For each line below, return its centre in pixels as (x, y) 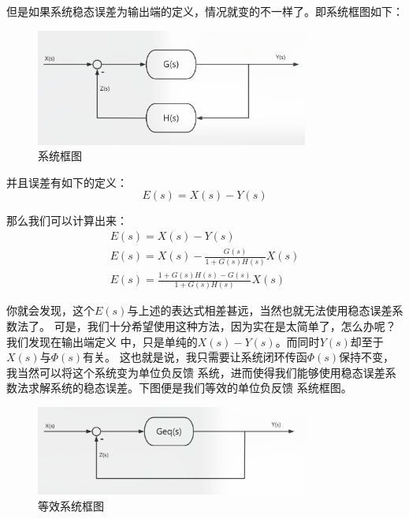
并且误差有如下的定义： (67, 182)
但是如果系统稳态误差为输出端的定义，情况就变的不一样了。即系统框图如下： (205, 11)
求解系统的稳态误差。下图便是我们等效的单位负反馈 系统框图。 (190, 388)
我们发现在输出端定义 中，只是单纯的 (102, 341)
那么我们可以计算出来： (67, 220)
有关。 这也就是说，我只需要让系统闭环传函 (195, 357)
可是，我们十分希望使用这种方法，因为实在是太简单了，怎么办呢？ (225, 325)
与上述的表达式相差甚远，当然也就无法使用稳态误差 (260, 310)
